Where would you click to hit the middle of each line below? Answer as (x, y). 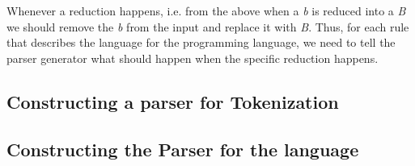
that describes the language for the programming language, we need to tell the (201, 42)
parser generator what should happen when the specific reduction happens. (193, 58)
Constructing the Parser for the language (183, 149)
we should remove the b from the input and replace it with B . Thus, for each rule (208, 26)
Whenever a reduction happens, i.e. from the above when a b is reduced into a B (206, 10)
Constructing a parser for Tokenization (173, 101)
